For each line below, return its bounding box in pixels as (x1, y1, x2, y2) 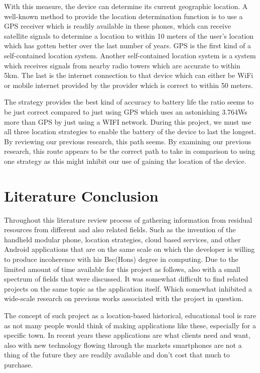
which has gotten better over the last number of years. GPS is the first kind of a (4, 40, 251, 51)
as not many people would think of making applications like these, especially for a (4, 320, 256, 330)
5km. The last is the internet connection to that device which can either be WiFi (4, 70, 253, 80)
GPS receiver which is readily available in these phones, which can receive (4, 21, 231, 31)
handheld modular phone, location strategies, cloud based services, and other (4, 234, 241, 244)
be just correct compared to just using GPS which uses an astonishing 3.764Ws (4, 106, 247, 117)
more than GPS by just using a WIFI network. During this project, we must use (4, 116, 251, 127)
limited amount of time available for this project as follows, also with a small (4, 263, 240, 274)
